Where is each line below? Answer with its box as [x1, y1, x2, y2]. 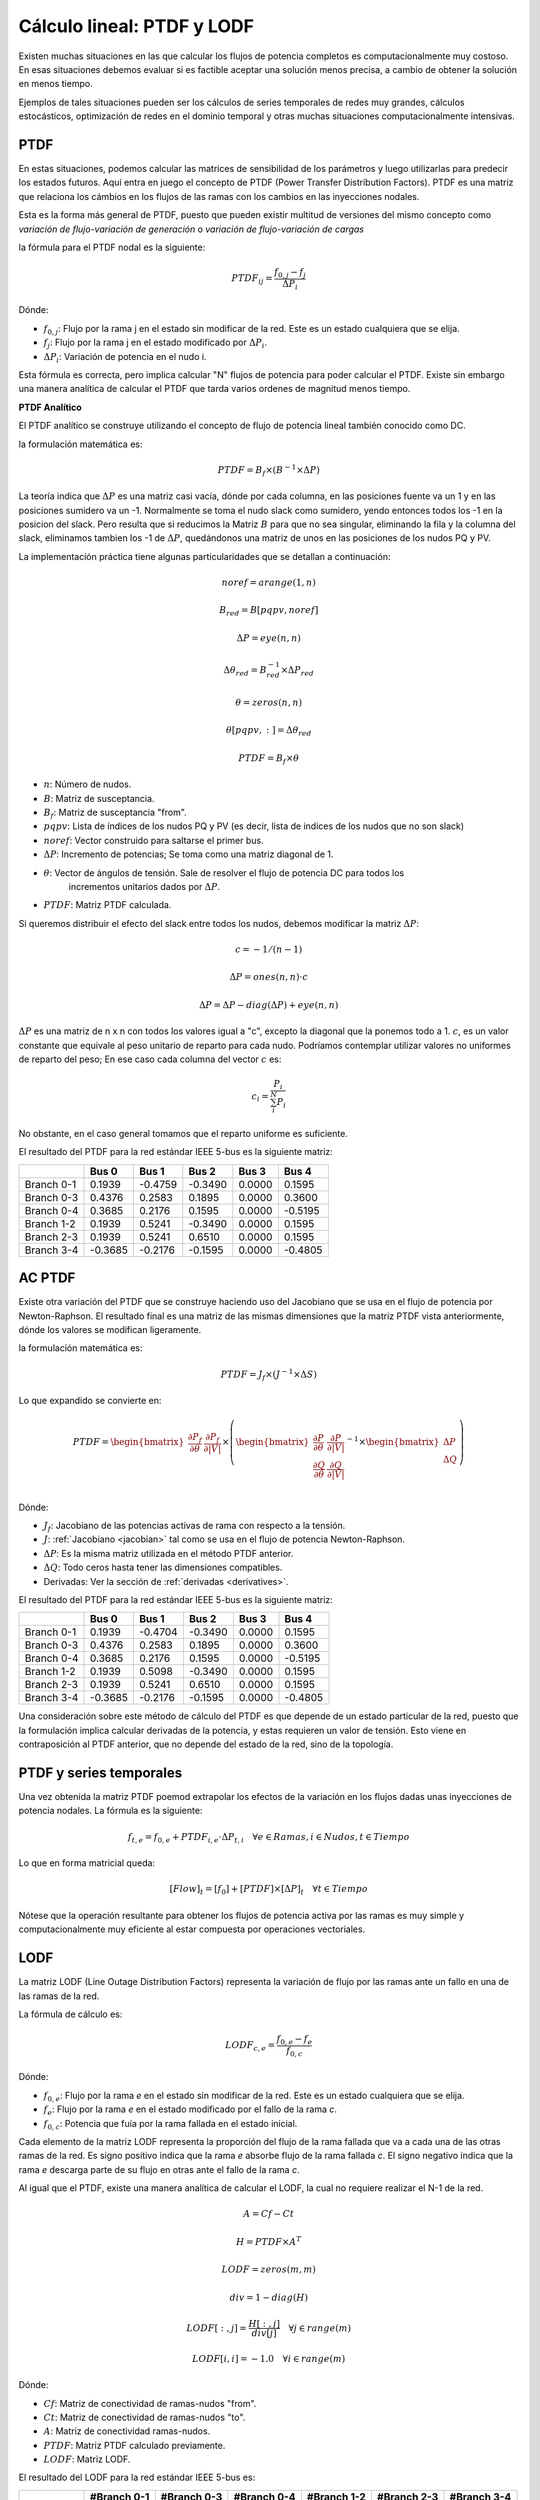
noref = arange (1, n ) [221, 577, 317, 589]
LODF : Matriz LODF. [43, 2453, 131, 2465]
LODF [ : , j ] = [186, 2322, 247, 2334]
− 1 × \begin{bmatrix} [346, 1435, 440, 1448]
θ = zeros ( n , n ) [235, 696, 303, 708]
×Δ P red [280, 665, 315, 678]
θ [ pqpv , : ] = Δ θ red [225, 725, 312, 738]
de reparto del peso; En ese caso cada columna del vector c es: [18, 1053, 282, 1065]
